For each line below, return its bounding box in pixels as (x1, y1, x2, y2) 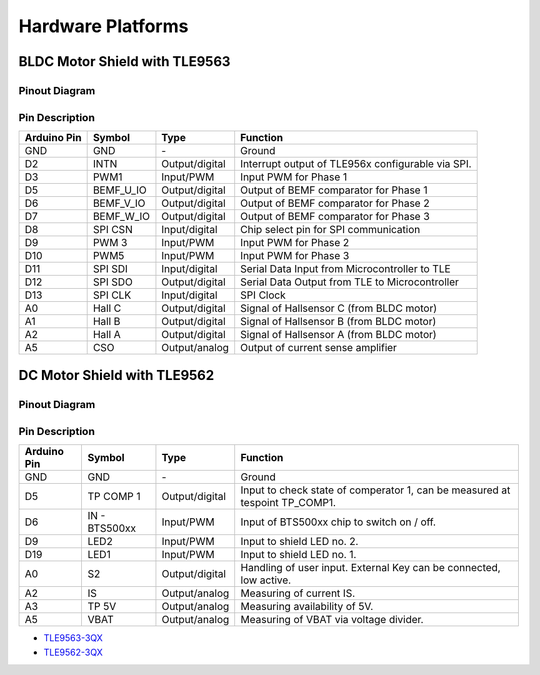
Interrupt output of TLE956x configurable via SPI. (240, 156, 472, 170)
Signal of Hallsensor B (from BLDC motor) (240, 314, 437, 328)
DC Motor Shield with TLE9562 (18, 367, 215, 384)
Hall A (92, 327, 122, 341)
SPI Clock (240, 288, 286, 302)
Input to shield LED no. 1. (240, 548, 357, 562)
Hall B (92, 314, 121, 328)
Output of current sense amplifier (240, 340, 397, 354)
